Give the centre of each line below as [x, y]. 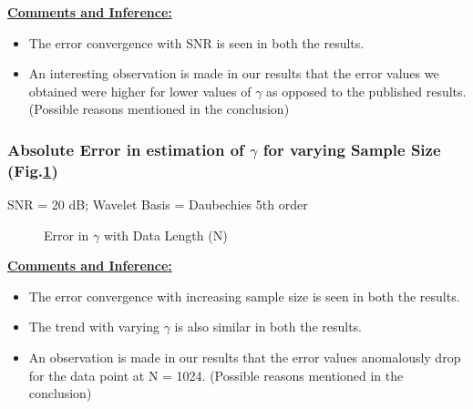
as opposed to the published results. [366, 91]
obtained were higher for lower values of [140, 91]
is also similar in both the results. [268, 327]
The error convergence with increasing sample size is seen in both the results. [244, 296]
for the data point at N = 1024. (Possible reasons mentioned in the [216, 375]
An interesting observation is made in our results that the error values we [234, 73]
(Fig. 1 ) [33, 170]
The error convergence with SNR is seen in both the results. [196, 42]
